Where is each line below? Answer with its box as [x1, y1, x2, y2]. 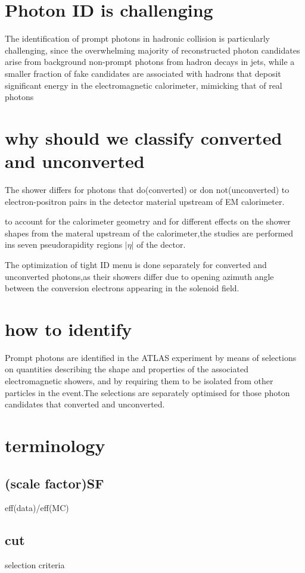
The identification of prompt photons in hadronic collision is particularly [5, 32, 270, 45]
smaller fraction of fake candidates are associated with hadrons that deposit [5, 67, 281, 79]
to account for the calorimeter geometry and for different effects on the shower [5, 215, 291, 228]
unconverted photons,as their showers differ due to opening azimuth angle [5, 270, 274, 282]
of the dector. [136, 238, 186, 251]
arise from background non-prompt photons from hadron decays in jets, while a [5, 55, 295, 68]
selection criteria [5, 559, 65, 571]
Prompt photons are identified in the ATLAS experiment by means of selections [5, 351, 297, 363]
